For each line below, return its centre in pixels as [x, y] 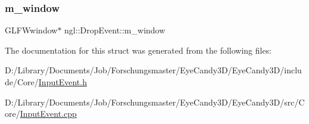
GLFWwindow [31, 30]
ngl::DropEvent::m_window [115, 30]
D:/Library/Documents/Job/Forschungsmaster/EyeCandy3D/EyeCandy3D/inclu [153, 70]
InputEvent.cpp [48, 114]
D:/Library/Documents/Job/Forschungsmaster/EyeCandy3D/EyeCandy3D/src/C [155, 102]
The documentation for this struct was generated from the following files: [138, 50]
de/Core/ [22, 82]
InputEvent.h [63, 82]
